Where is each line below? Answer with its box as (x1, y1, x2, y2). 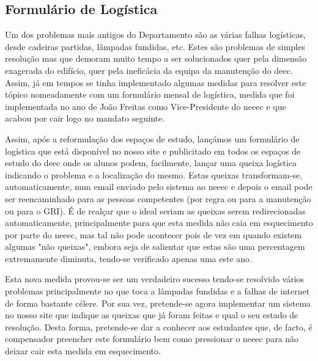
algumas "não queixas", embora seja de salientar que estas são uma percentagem (5, 240, 305, 253)
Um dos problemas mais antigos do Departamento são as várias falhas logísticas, (5, 28, 306, 41)
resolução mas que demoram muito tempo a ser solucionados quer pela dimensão (5, 52, 307, 65)
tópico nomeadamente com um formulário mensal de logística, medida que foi (5, 88, 295, 101)
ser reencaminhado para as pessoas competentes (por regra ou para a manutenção (5, 192, 311, 205)
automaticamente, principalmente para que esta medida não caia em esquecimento (5, 216, 313, 229)
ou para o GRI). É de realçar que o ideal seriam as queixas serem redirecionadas (5, 204, 306, 217)
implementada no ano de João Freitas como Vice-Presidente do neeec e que (5, 100, 286, 112)
